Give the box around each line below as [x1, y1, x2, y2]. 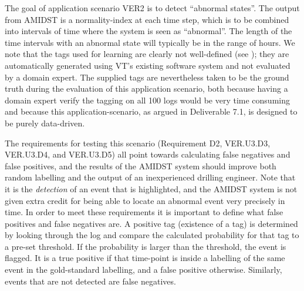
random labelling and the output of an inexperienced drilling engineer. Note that [5, 171, 296, 183]
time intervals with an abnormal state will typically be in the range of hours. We [5, 36, 295, 48]
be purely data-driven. [5, 116, 85, 129]
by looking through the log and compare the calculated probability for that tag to [5, 229, 299, 241]
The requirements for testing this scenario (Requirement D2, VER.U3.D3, [5, 136, 271, 149]
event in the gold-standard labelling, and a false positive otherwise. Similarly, [5, 263, 282, 276]
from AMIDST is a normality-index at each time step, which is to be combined [5, 13, 289, 25]
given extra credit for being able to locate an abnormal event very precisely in [5, 194, 285, 206]
